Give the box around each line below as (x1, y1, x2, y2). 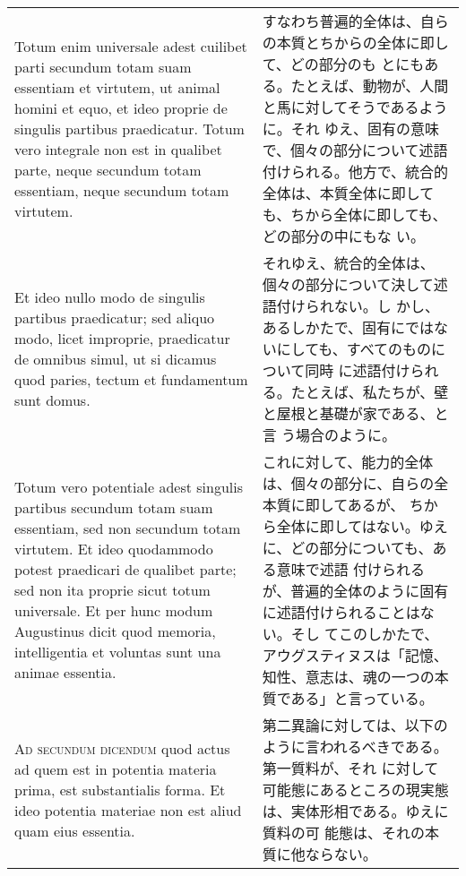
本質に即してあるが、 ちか (262, 494, 438, 515)
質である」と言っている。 (262, 688, 434, 709)
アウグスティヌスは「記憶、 (262, 645, 448, 666)
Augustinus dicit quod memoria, (14, 621, 216, 641)
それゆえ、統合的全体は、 (262, 253, 435, 273)
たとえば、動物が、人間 (290, 75, 449, 96)
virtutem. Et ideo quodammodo (14, 538, 213, 559)
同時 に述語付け (305, 360, 410, 381)
